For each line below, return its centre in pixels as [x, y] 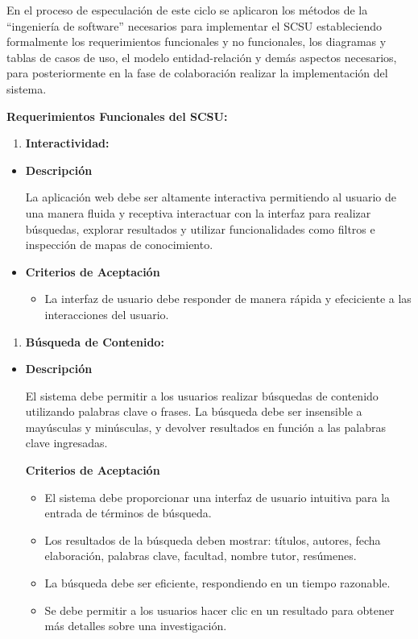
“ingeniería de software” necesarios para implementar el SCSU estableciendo [194, 25]
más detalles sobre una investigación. [136, 626]
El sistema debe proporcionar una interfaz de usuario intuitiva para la [217, 497]
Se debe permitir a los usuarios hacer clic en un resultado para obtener [219, 610]
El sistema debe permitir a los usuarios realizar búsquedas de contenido [202, 395]
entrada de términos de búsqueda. [128, 513]
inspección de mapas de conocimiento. [119, 245]
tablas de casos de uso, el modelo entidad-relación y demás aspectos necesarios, [202, 57]
